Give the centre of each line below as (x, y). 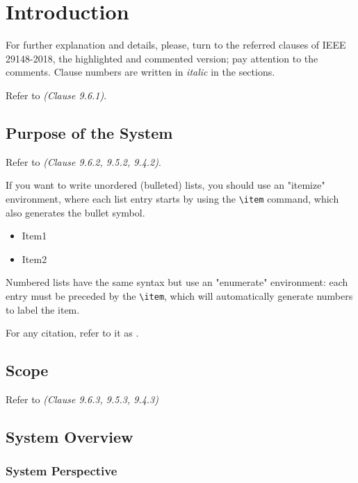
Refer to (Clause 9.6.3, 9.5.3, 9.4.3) (82, 399)
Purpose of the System (89, 132)
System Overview (70, 436)
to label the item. (43, 309)
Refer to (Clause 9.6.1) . (56, 95)
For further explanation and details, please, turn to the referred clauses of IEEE (176, 45)
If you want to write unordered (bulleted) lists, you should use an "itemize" (165, 185)
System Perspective (62, 471)
